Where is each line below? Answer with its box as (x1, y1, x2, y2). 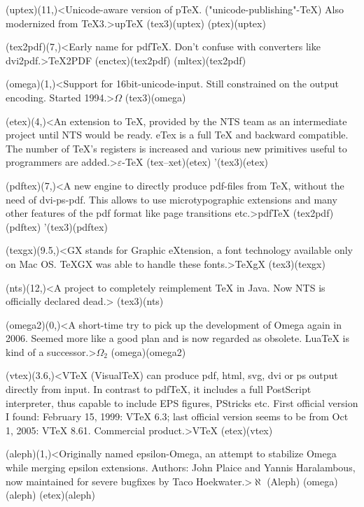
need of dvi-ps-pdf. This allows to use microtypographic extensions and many (6, 192, 337, 206)
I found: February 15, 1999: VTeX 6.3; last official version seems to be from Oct (6, 409, 349, 424)
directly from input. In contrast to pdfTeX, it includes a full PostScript (6, 382, 311, 397)
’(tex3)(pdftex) (43, 219, 108, 234)
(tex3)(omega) (125, 90, 186, 104)
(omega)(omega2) (111, 344, 186, 359)
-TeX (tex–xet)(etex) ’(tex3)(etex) (122, 155, 269, 169)
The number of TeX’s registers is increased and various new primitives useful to (6, 141, 347, 155)
